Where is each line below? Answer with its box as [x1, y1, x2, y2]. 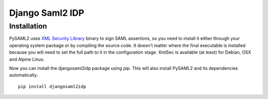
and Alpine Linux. [9, 56, 45, 62]
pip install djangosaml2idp [18, 84, 86, 89]
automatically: [9, 72, 38, 78]
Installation [9, 22, 47, 31]
